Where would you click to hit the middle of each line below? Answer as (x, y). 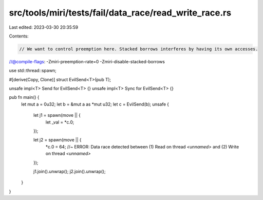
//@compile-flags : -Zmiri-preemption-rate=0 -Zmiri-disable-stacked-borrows (87, 61)
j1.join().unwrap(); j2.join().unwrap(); (69, 171)
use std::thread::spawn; (33, 71)
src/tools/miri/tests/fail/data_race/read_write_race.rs (120, 13)
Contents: (19, 36)
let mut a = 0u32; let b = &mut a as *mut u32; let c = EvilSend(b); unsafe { (95, 104)
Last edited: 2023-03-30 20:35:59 (44, 27)
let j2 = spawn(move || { (57, 140)
